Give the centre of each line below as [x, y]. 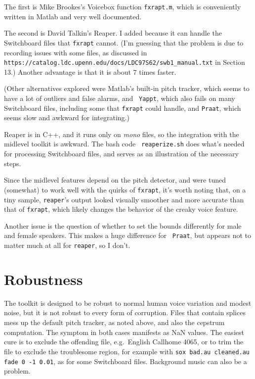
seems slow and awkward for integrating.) [67, 118]
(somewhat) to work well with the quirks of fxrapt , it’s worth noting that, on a [125, 189]
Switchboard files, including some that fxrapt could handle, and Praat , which [123, 108]
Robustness [43, 279]
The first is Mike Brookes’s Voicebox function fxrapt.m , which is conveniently [123, 6]
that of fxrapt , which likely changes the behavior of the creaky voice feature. [121, 209]
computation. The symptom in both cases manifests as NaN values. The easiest [124, 332]
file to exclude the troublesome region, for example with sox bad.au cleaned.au [127, 351]
